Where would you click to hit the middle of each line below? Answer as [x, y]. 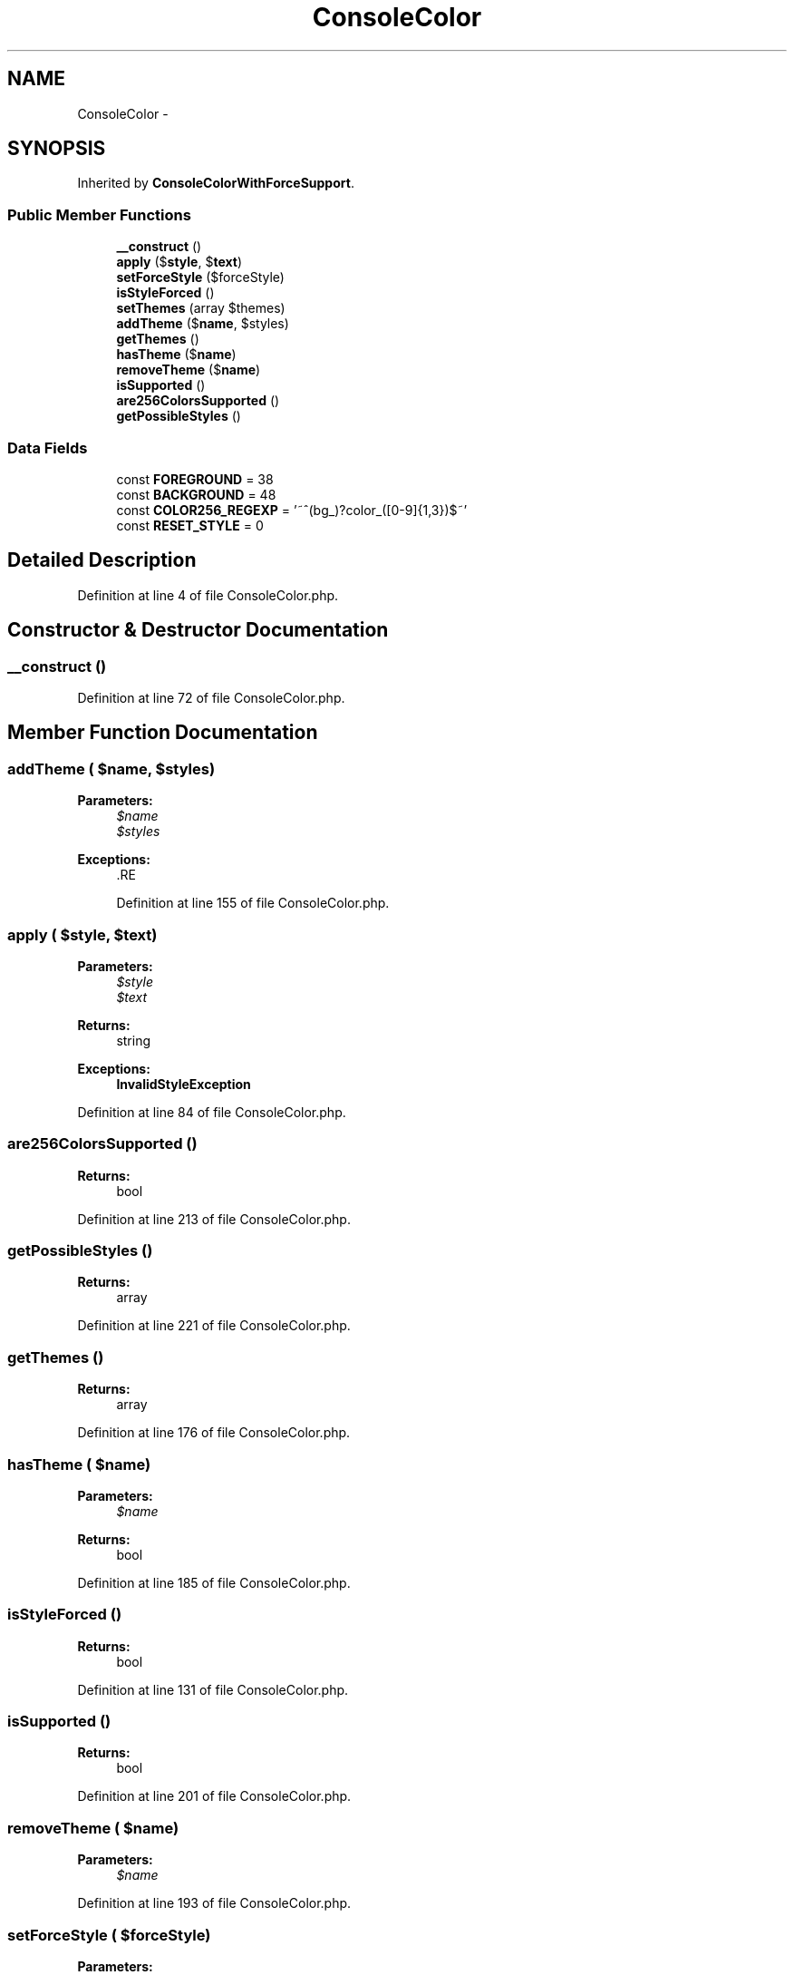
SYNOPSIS [57, 149]
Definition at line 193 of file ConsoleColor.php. [214, 1903]
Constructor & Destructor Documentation [198, 630]
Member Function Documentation [163, 733]
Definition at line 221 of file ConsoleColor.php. [214, 1326]
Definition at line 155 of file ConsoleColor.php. [253, 903]
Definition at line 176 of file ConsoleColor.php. [214, 1433]
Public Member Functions [99, 214]
